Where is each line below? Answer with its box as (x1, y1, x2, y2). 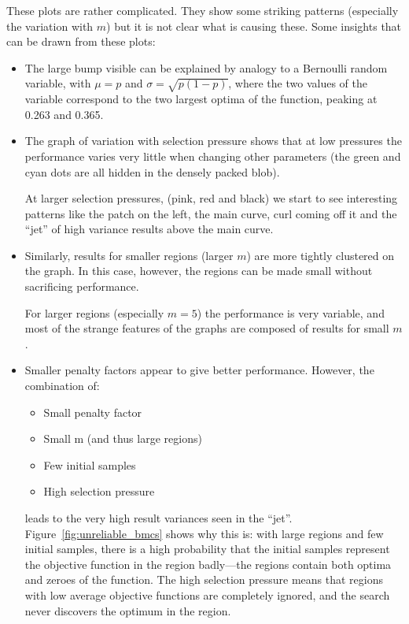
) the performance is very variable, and (197, 304, 385, 321)
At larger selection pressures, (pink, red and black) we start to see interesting (24, 190, 398, 206)
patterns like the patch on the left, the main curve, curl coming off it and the (24, 205, 397, 221)
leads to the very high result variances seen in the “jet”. (24, 510, 293, 526)
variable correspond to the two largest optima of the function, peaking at (24, 91, 378, 107)
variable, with (24, 75, 91, 91)
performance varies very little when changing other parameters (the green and (24, 147, 401, 164)
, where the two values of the (228, 75, 367, 91)
